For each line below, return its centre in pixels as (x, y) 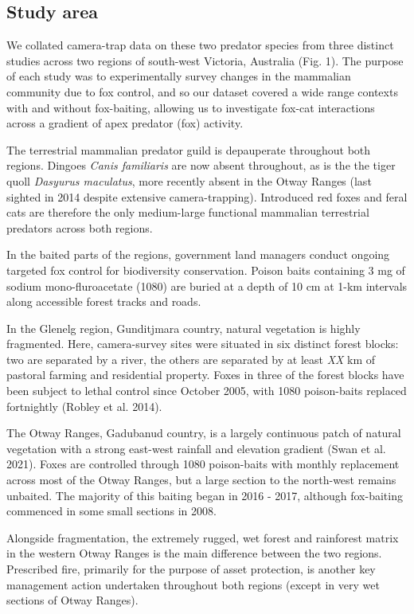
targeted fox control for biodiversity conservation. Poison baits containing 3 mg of (206, 270)
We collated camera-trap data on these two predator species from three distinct (200, 45)
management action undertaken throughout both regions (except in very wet (193, 584)
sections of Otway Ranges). (72, 600)
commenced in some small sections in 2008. (111, 511)
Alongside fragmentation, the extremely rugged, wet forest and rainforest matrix (203, 537)
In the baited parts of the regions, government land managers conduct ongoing (198, 254)
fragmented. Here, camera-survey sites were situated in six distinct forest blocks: (203, 344)
